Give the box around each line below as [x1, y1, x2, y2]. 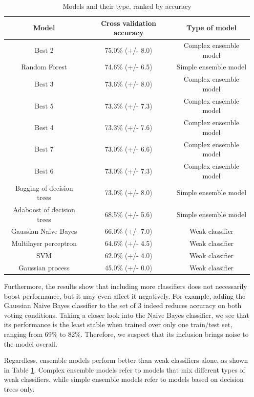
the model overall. [4, 338, 58, 349]
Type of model [186, 22, 237, 33]
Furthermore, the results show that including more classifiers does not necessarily [4, 281, 247, 291]
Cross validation [101, 18, 156, 28]
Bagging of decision [15, 182, 73, 193]
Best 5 [34, 100, 54, 110]
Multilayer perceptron [11, 238, 77, 248]
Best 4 [34, 122, 54, 132]
